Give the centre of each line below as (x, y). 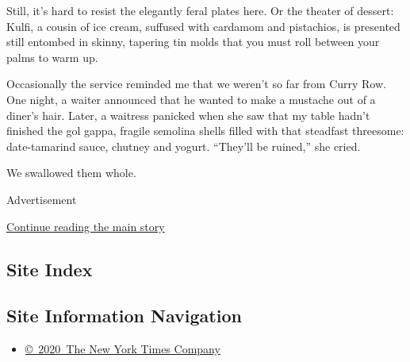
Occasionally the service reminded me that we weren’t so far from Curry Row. (196, 84)
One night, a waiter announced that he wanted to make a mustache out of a (191, 99)
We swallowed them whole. (71, 173)
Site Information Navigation (124, 316)
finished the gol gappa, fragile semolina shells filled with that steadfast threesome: (205, 131)
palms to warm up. (52, 57)
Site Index (50, 269)
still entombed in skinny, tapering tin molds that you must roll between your (193, 42)
